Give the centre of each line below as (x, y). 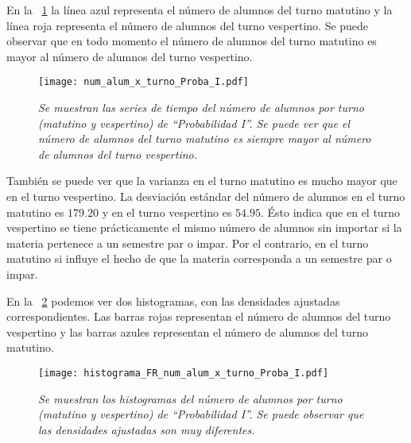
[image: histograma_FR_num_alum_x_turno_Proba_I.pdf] (184, 373)
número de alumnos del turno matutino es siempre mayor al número (205, 139)
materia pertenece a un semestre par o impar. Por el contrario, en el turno (188, 243)
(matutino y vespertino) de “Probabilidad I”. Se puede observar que (201, 414)
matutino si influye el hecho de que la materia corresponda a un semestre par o (199, 258)
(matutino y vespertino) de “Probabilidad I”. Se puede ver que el (194, 123)
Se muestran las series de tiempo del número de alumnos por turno (201, 108)
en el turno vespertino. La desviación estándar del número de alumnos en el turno (206, 196)
